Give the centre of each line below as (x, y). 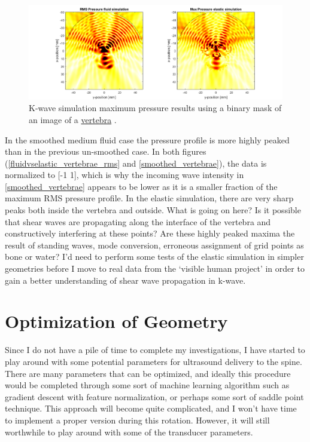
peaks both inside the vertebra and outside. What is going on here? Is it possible (153, 210)
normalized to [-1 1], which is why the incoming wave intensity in (124, 175)
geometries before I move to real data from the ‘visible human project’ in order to (155, 268)
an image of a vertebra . (73, 119)
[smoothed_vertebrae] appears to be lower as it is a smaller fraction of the (141, 186)
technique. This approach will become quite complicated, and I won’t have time (151, 408)
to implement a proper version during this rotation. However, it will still (137, 420)
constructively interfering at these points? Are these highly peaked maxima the (150, 233)
